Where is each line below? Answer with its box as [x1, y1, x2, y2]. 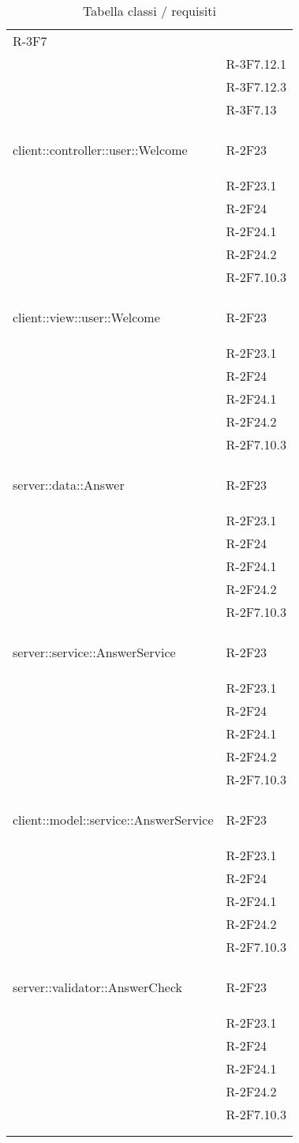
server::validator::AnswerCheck [13, 978, 183, 996]
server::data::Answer [13, 476, 125, 494]
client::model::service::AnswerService [13, 810, 214, 829]
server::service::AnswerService [13, 643, 176, 661]
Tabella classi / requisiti [83, 2, 216, 20]
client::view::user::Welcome [13, 308, 160, 326]
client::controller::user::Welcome [13, 141, 188, 159]
